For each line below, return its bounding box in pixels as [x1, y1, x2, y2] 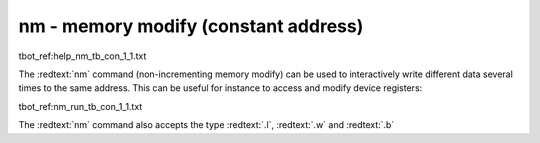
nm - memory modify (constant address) [18, 15, 364, 37]
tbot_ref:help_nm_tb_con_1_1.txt [18, 50, 147, 62]
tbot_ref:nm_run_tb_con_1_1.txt [18, 100, 143, 112]
